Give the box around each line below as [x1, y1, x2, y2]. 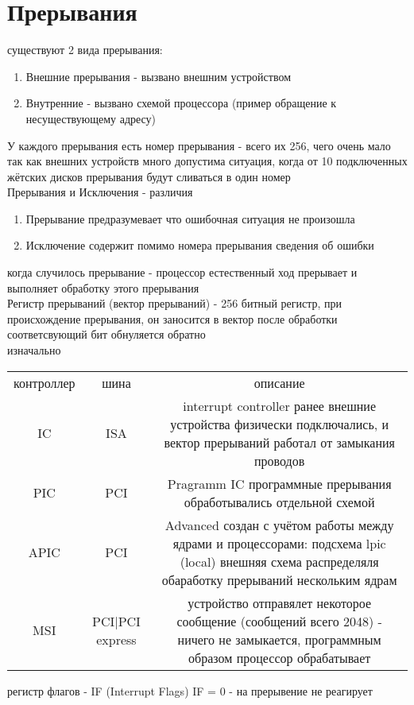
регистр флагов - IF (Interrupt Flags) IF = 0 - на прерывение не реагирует [7, 682, 373, 699]
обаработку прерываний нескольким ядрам [161, 570, 397, 589]
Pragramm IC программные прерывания [167, 474, 392, 493]
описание [253, 373, 305, 392]
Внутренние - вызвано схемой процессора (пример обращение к [25, 95, 337, 111]
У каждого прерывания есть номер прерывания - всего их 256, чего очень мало [7, 137, 391, 153]
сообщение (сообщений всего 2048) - [176, 611, 382, 630]
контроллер [14, 373, 75, 392]
